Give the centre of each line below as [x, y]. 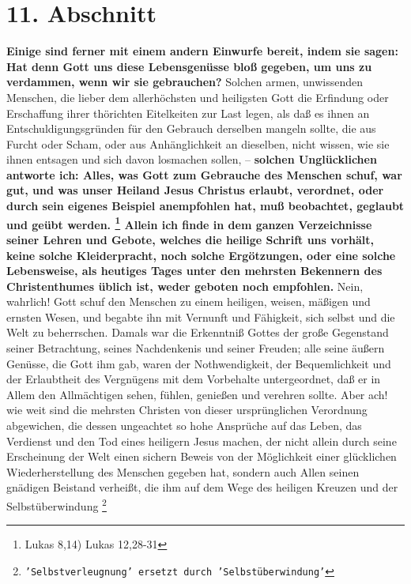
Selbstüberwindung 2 [57, 505]
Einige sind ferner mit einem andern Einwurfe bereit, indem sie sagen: [202, 51]
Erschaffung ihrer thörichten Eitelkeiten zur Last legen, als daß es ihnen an [188, 113]
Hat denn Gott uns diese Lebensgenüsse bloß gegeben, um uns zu [189, 66]
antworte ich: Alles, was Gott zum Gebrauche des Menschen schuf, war [204, 174]
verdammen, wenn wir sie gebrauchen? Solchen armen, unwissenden [185, 82]
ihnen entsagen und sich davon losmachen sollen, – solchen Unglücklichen [192, 159]
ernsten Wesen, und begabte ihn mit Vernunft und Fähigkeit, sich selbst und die [201, 316]
